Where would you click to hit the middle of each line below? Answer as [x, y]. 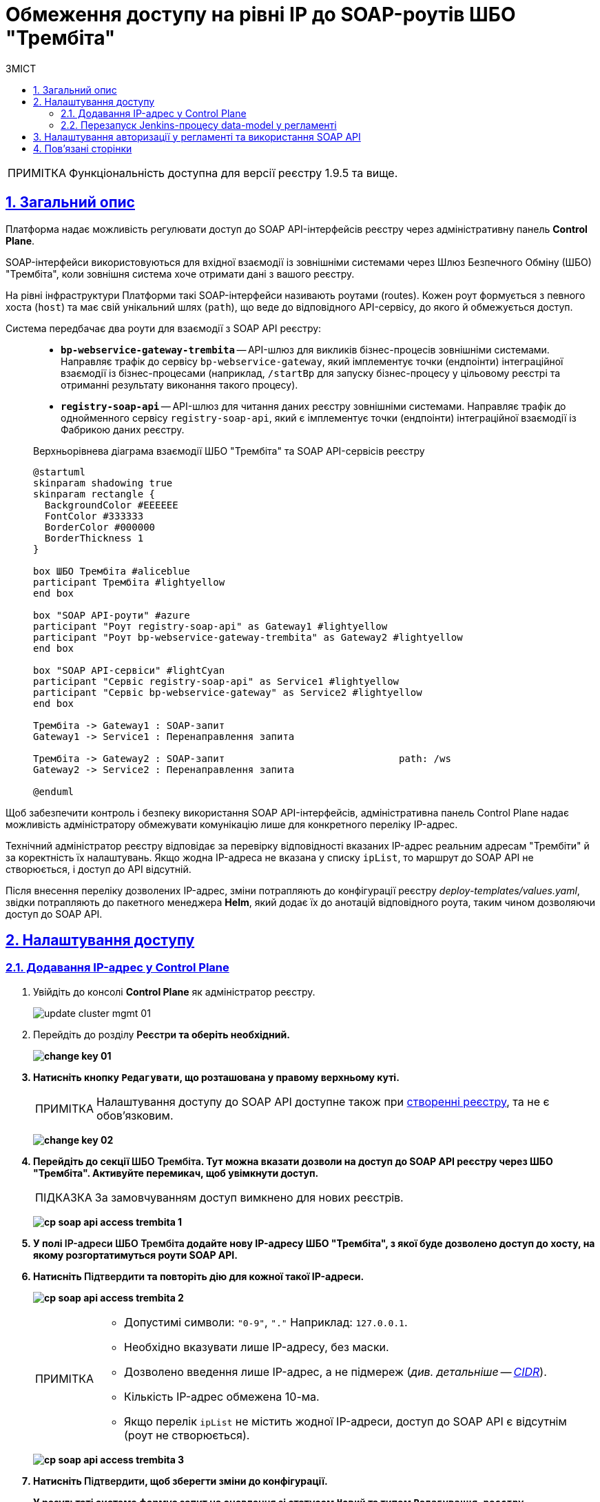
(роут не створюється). [187, 1435]
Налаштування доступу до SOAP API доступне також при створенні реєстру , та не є [323, 1101]
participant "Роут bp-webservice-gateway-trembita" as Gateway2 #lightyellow [248, 637]
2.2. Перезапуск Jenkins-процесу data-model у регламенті [199, 125]
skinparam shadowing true [103, 483]
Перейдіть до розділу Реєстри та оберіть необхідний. [162, 1034]
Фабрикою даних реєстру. [123, 429]
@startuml [59, 472]
